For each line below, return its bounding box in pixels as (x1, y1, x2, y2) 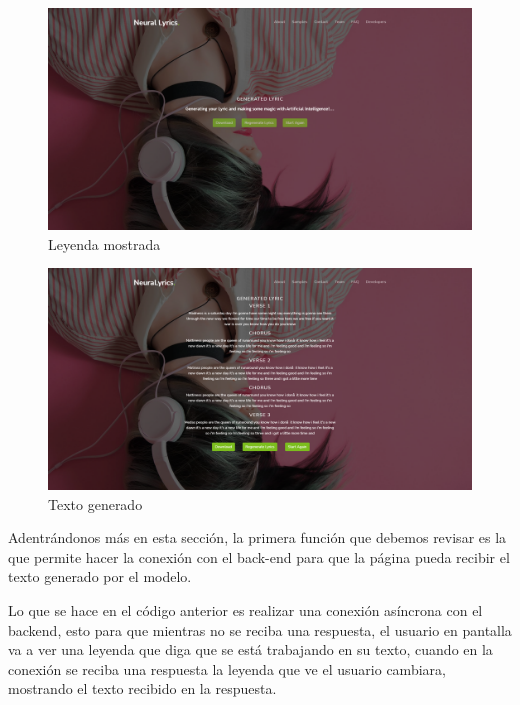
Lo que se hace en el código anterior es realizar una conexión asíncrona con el (8, 600, 483, 621)
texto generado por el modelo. (8, 566, 192, 587)
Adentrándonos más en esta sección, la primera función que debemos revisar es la (8, 527, 507, 548)
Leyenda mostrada (48, 233, 161, 254)
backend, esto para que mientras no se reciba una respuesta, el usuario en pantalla (8, 619, 512, 640)
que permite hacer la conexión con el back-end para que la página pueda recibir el (8, 546, 510, 567)
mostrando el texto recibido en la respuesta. (8, 678, 277, 699)
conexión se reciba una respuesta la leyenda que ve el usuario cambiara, (8, 658, 446, 679)
